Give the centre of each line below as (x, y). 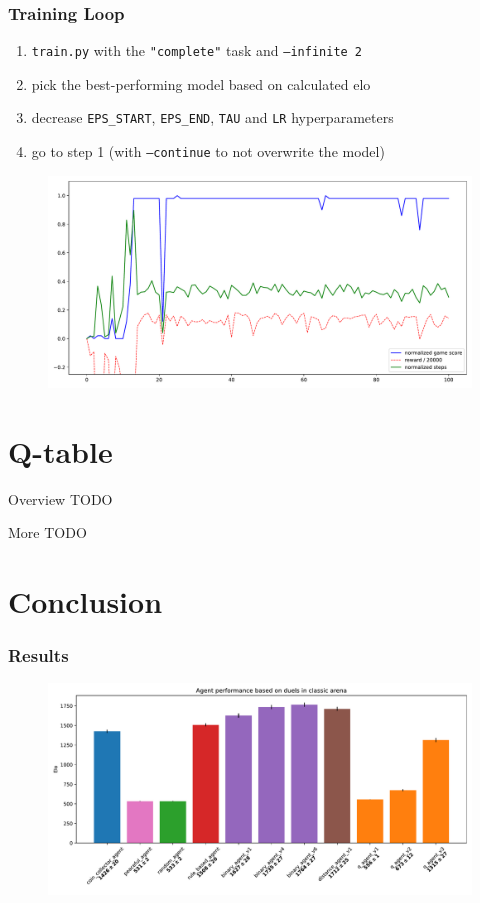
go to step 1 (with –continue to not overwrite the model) (208, 151)
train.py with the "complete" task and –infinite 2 (197, 50)
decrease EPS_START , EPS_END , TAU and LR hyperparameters (212, 117)
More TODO (47, 532)
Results (38, 654)
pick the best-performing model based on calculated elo (201, 83)
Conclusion (85, 600)
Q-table (60, 450)
